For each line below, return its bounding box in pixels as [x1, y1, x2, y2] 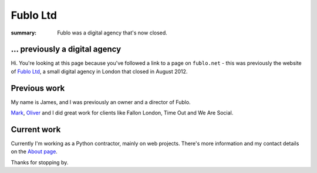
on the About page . [11, 148, 58, 155]
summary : [11, 29, 37, 36]
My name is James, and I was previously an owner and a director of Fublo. [11, 98, 191, 105]
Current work [11, 124, 61, 134]
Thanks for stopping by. [11, 158, 69, 166]
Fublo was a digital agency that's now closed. [57, 29, 167, 36]
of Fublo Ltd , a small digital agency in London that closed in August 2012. [11, 68, 188, 75]
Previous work [11, 83, 65, 93]
